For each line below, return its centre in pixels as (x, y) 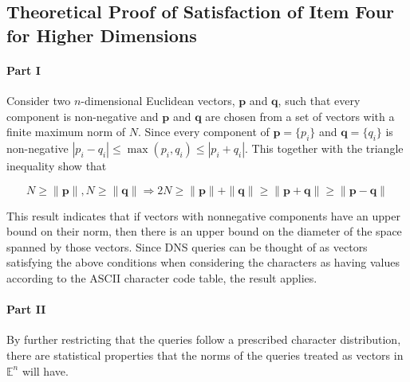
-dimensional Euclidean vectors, (158, 100)
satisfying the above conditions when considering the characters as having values (203, 262)
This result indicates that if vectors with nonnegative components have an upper (204, 215)
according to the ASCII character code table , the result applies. (162, 277)
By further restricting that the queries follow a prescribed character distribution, (204, 339)
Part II (26, 309)
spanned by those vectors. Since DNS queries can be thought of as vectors (187, 246)
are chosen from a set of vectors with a (300, 116)
